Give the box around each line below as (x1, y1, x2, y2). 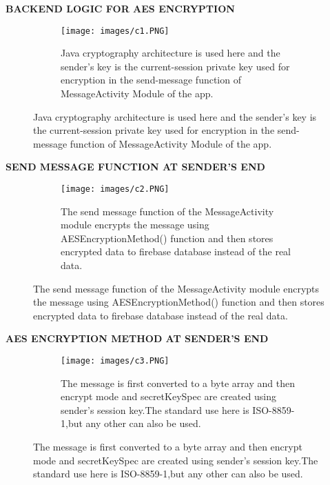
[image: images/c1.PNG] (61, 26, 169, 36)
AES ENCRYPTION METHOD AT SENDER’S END (6, 331, 269, 346)
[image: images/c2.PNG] (61, 184, 169, 194)
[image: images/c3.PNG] (61, 356, 169, 366)
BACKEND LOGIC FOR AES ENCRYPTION (6, 1, 235, 15)
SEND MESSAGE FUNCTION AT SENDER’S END (6, 159, 265, 174)
